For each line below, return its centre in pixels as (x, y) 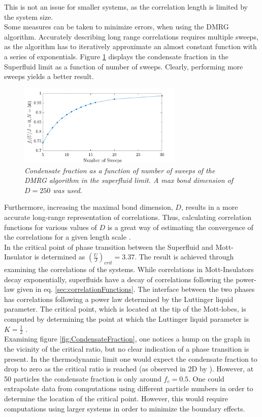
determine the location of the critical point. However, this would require (116, 399)
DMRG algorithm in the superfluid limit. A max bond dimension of (129, 180)
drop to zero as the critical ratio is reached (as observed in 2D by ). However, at (129, 369)
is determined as (60, 257)
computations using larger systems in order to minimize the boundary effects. (125, 408)
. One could (206, 378)
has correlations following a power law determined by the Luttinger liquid (119, 299)
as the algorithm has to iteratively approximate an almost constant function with (130, 46)
